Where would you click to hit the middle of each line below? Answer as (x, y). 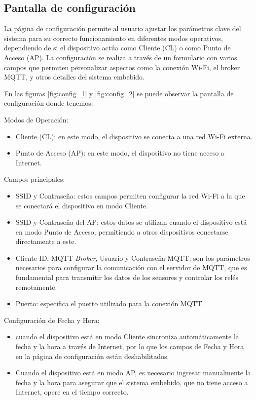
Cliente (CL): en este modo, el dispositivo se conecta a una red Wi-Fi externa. (134, 136)
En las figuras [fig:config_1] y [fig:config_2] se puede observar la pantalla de (119, 93)
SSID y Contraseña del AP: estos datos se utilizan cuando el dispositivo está (131, 222)
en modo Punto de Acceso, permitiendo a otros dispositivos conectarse (122, 231)
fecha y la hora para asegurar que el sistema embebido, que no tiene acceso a (132, 382)
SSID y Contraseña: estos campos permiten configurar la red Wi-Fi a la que (130, 195)
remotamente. (36, 287)
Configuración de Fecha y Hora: (52, 320)
